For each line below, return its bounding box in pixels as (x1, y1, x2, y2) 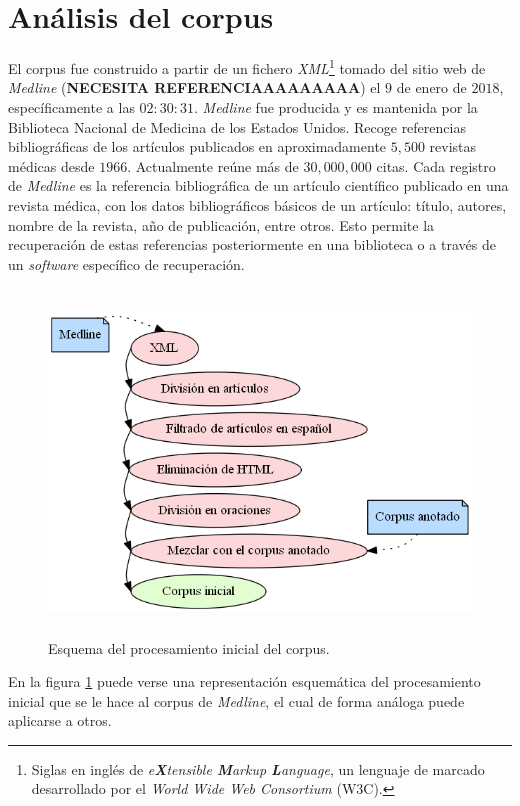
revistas (429, 136, 477, 157)
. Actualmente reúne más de (127, 155, 299, 176)
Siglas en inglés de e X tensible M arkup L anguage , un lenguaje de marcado (31, 758, 485, 779)
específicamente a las (8, 96, 135, 117)
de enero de (396, 77, 467, 98)
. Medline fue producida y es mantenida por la (194, 96, 478, 117)
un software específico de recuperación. (8, 253, 245, 274)
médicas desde (8, 155, 95, 176)
